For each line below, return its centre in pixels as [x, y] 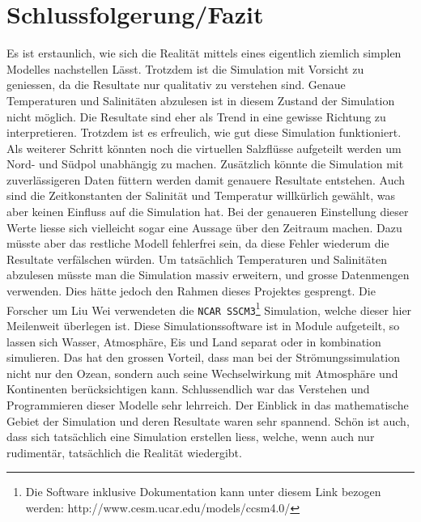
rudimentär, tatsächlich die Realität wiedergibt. [124, 452]
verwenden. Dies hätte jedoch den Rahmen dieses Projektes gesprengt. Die [191, 291]
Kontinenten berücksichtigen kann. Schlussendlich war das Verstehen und [188, 389]
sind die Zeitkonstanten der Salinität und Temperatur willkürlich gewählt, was [201, 195]
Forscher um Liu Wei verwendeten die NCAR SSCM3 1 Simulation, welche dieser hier [209, 308]
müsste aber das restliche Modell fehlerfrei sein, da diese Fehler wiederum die [198, 243]
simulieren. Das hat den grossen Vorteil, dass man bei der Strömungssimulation [203, 357]
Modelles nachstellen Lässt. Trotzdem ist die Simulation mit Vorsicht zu [185, 68]
